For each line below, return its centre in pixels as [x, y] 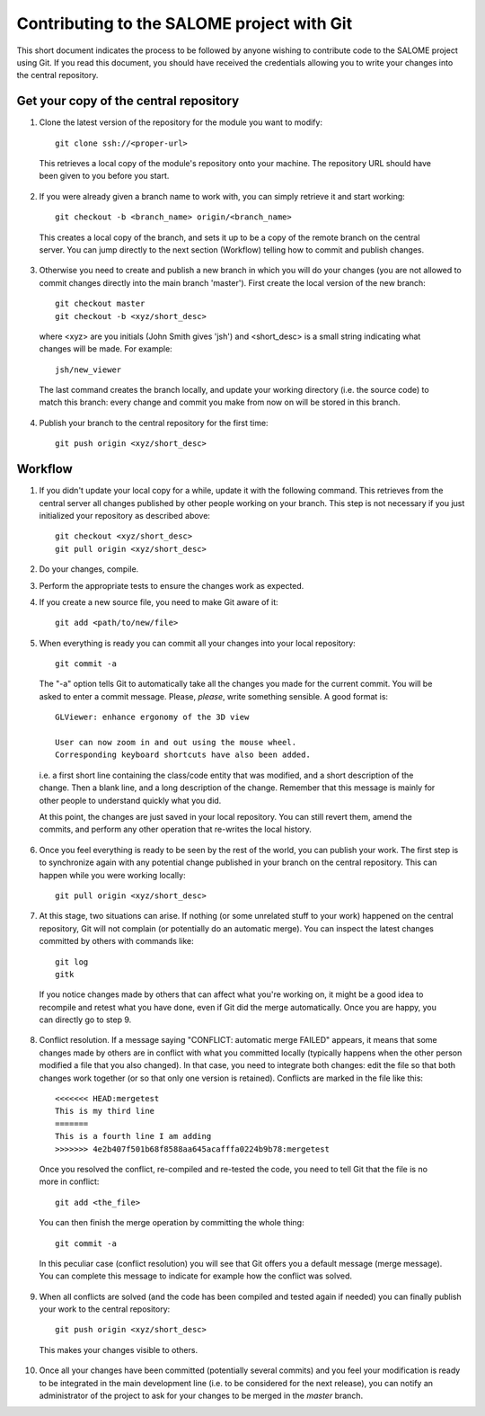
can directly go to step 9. [85, 1020]
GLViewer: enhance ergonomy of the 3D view [152, 717]
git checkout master [100, 304]
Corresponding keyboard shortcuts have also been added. [183, 755]
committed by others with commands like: [117, 941]
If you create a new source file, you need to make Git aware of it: [159, 601]
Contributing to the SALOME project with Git [185, 23]
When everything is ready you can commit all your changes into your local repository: [198, 643]
